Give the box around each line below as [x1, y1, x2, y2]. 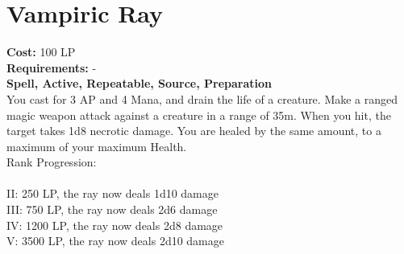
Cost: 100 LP [6, 43, 76, 60]
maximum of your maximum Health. [6, 137, 187, 154]
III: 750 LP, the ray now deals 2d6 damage [6, 201, 218, 218]
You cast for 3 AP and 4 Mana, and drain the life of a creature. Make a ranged [6, 90, 398, 107]
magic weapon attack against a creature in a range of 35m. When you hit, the [6, 106, 391, 123]
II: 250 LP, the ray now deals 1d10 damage [6, 185, 219, 202]
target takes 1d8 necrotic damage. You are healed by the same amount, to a [6, 122, 381, 139]
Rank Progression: [6, 154, 97, 170]
